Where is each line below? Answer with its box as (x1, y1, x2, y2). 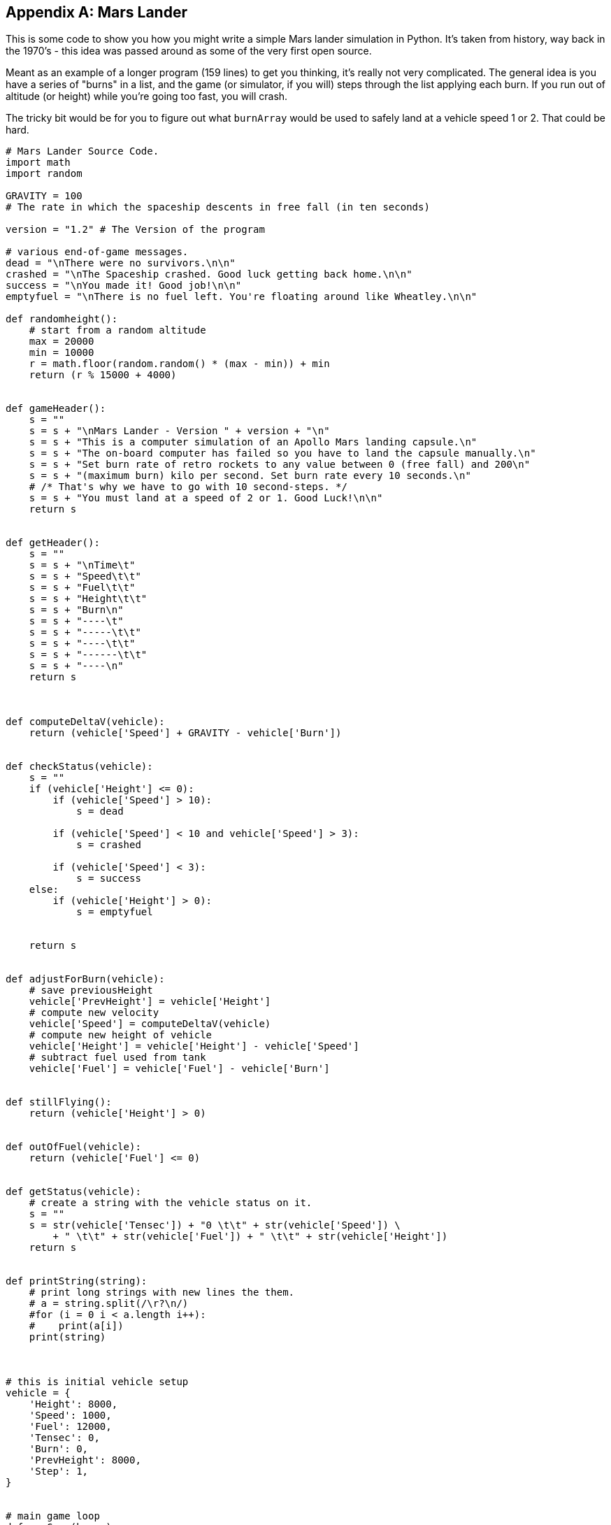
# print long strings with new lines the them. (29, 1287, 295, 1298)
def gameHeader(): (6, 403, 106, 415)
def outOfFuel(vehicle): (6, 1141, 141, 1153)
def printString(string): (6, 1275, 148, 1287)
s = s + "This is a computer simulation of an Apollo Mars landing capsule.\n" (29, 436, 477, 448)
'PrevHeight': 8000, (29, 1454, 141, 1466)
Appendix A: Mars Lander (6, 3, 187, 21)
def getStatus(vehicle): (6, 1186, 141, 1198)
